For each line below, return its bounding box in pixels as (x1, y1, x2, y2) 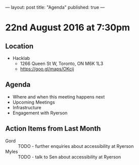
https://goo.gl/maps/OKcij (20, 66, 74, 72)
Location (5, 42, 34, 50)
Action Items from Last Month (5, 124, 101, 133)
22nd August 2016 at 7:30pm (5, 22, 130, 33)
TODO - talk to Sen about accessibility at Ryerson (18, 153, 121, 160)
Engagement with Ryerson (12, 110, 68, 116)
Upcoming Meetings (12, 99, 55, 105)
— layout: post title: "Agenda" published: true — (5, 5, 105, 10)
